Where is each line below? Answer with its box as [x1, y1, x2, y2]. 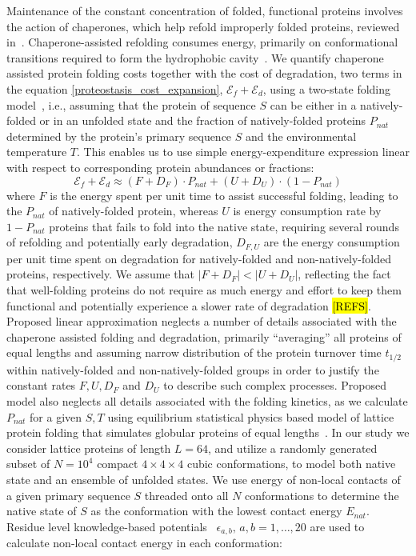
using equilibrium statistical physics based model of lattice [107, 408, 394, 425]
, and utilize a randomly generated [208, 439, 378, 456]
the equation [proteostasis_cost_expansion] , [6, 80, 223, 97]
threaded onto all [144, 486, 229, 503]
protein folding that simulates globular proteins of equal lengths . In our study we [6, 424, 410, 441]
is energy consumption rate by [233, 202, 382, 219]
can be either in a [270, 96, 357, 113]
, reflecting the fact [298, 266, 391, 282]
